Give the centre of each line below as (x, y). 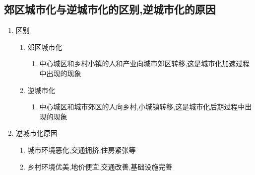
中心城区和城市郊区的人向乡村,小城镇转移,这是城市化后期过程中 (142, 107)
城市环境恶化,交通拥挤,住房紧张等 (82, 149)
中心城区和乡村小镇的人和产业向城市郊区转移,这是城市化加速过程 (145, 63)
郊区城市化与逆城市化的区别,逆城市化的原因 (110, 9)
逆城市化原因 (36, 133)
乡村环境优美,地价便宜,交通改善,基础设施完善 (100, 166)
